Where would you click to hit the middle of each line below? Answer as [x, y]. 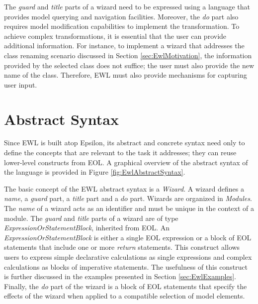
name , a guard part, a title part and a [61, 198]
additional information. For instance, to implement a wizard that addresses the [124, 46]
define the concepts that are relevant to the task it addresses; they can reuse [120, 152]
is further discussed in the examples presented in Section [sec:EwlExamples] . [120, 276]
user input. [21, 84]
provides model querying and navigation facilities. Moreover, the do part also [121, 16]
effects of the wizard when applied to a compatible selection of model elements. [125, 296]
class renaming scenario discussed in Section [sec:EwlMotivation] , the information [128, 55]
